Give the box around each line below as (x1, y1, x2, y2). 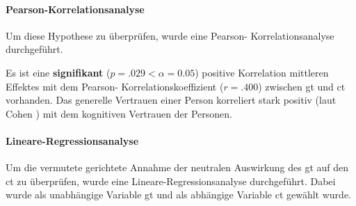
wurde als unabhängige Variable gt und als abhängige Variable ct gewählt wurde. (6, 187, 351, 202)
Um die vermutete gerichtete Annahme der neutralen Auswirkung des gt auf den (6, 160, 349, 175)
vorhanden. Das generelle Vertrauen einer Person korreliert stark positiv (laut (6, 93, 337, 107)
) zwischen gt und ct (258, 79, 346, 93)
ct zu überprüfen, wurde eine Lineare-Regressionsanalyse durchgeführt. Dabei (6, 173, 336, 188)
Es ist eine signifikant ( (6, 65, 111, 79)
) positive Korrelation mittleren (195, 65, 329, 79)
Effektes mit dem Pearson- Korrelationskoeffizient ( (6, 79, 224, 93)
